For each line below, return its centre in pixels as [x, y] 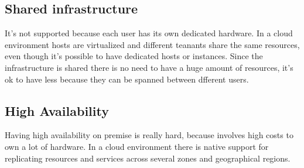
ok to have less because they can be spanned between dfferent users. [127, 79]
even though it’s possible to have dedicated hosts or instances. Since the [134, 56]
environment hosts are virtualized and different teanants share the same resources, [152, 44]
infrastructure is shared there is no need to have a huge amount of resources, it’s [149, 67]
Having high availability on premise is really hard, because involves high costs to [149, 135]
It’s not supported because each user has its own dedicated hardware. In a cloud [149, 33]
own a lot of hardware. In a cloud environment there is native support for [137, 146]
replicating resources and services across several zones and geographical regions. [148, 158]
